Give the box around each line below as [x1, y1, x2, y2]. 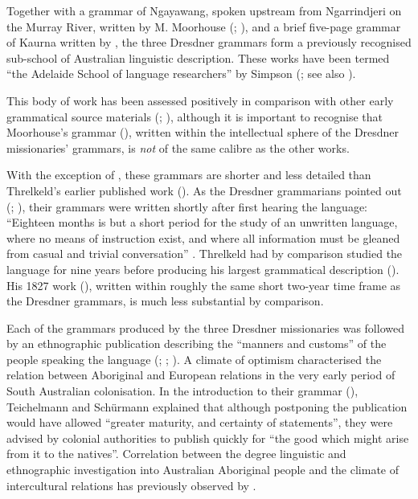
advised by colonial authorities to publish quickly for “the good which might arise [6, 429, 409, 446]
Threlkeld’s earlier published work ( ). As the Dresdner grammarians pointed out [6, 182, 402, 198]
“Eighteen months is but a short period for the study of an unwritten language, [6, 214, 398, 231]
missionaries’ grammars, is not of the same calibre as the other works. [6, 139, 350, 156]
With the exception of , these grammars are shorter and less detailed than [6, 166, 371, 183]
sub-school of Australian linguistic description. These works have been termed [6, 49, 390, 66]
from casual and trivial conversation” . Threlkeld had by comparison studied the [6, 245, 403, 262]
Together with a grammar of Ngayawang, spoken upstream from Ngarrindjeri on [6, 2, 402, 18]
